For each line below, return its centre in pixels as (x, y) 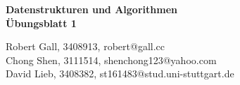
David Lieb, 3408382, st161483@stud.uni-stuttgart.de (120, 74)
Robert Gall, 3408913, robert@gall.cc (85, 46)
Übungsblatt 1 (41, 23)
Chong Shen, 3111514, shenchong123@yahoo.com (111, 60)
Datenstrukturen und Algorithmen (91, 9)
